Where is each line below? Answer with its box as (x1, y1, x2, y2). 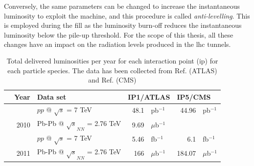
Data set (37, 91, 67, 102)
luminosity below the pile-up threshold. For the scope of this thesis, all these (4, 29, 233, 40)
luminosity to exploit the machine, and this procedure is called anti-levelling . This (4, 10, 250, 21)
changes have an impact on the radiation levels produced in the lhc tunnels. (4, 39, 231, 49)
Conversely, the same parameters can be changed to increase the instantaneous (4, 1, 240, 11)
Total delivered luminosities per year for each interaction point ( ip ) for (6, 55, 218, 65)
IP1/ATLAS (128, 91, 170, 102)
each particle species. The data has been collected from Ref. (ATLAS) (7, 65, 217, 75)
